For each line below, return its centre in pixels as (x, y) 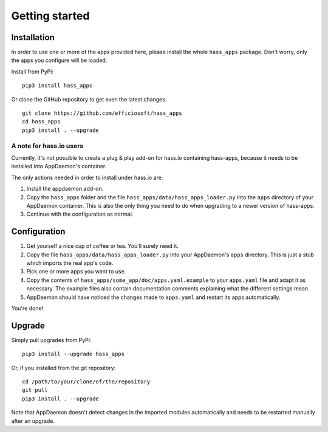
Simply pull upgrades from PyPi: (51, 340)
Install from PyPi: (32, 71)
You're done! (27, 308)
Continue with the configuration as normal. (80, 214)
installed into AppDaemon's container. (59, 166)
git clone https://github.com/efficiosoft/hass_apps (102, 113)
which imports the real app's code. (70, 263)
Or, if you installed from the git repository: (63, 368)
